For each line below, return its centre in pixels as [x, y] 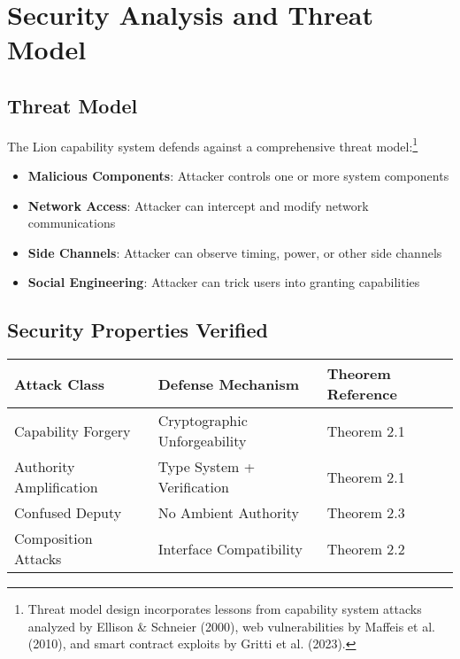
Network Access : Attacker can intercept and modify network [198, 205]
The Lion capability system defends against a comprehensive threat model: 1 [213, 144]
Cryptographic [203, 421]
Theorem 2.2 [366, 548]
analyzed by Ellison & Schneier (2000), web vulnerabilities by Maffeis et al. [231, 626]
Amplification [56, 487]
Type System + [207, 467]
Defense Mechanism [229, 384]
